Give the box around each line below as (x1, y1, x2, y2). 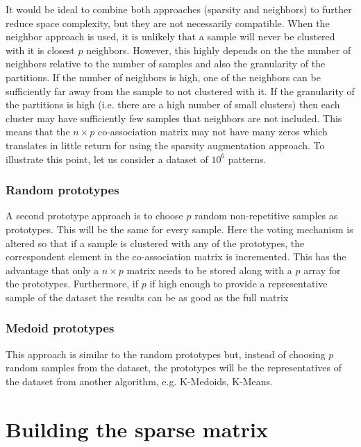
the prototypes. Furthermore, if (6, 276, 139, 291)
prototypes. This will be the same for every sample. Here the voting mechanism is (6, 221, 353, 236)
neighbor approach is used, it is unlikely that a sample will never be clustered (6, 29, 335, 44)
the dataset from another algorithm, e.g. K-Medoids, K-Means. (6, 373, 273, 388)
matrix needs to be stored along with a (126, 262, 292, 277)
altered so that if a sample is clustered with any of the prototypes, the (6, 235, 305, 250)
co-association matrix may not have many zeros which (97, 124, 328, 139)
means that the (6, 124, 70, 139)
